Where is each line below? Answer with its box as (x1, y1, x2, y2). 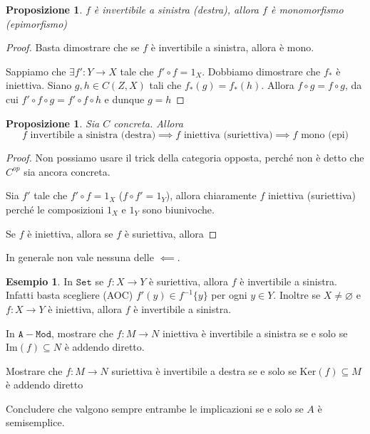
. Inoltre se (273, 287, 321, 302)
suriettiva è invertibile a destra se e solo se (111, 363, 297, 378)
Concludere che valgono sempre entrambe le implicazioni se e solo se (6, 401, 304, 416)
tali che (149, 78, 182, 92)
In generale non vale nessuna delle (6, 250, 154, 265)
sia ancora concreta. (24, 164, 111, 179)
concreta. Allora (113, 115, 183, 130)
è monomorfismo (270, 2, 344, 16)
